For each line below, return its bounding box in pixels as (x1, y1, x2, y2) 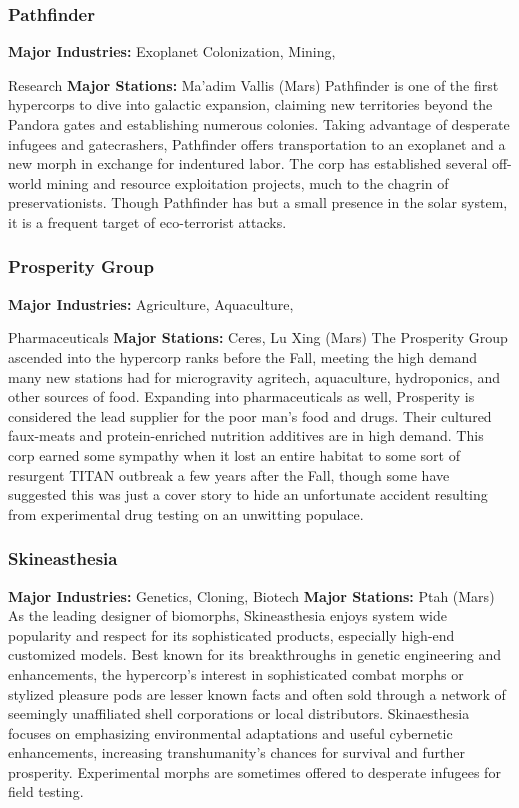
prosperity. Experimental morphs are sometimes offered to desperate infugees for (8, 761, 501, 782)
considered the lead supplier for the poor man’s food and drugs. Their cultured (8, 405, 492, 426)
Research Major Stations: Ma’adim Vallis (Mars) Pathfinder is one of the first (8, 74, 499, 95)
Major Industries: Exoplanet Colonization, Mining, (8, 41, 336, 62)
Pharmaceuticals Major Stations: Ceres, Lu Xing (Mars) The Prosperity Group (8, 327, 508, 348)
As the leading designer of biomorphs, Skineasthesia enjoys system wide (8, 605, 447, 626)
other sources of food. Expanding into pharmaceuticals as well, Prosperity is (8, 386, 475, 407)
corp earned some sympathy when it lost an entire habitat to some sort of (8, 444, 461, 465)
